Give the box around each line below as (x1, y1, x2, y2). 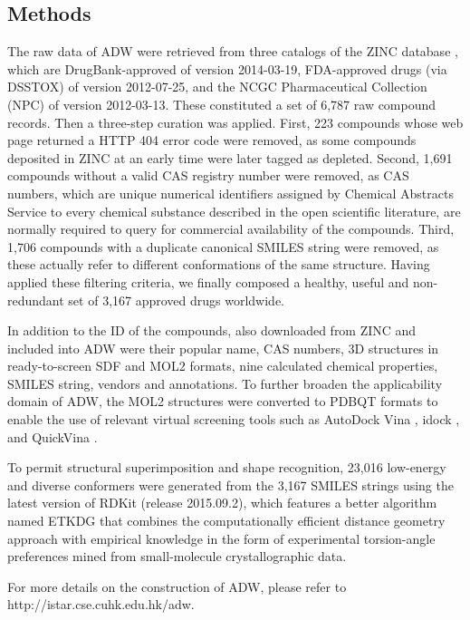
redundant (7, 290, 64, 309)
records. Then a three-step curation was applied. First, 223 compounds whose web (7, 112, 464, 131)
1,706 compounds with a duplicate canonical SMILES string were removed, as (7, 237, 439, 256)
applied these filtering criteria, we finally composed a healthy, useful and (7, 272, 409, 291)
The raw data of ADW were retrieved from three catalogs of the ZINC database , (7, 42, 458, 61)
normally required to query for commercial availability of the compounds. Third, (7, 219, 455, 238)
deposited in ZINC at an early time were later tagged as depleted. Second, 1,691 (7, 148, 453, 167)
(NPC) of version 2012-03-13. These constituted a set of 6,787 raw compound (7, 94, 436, 113)
